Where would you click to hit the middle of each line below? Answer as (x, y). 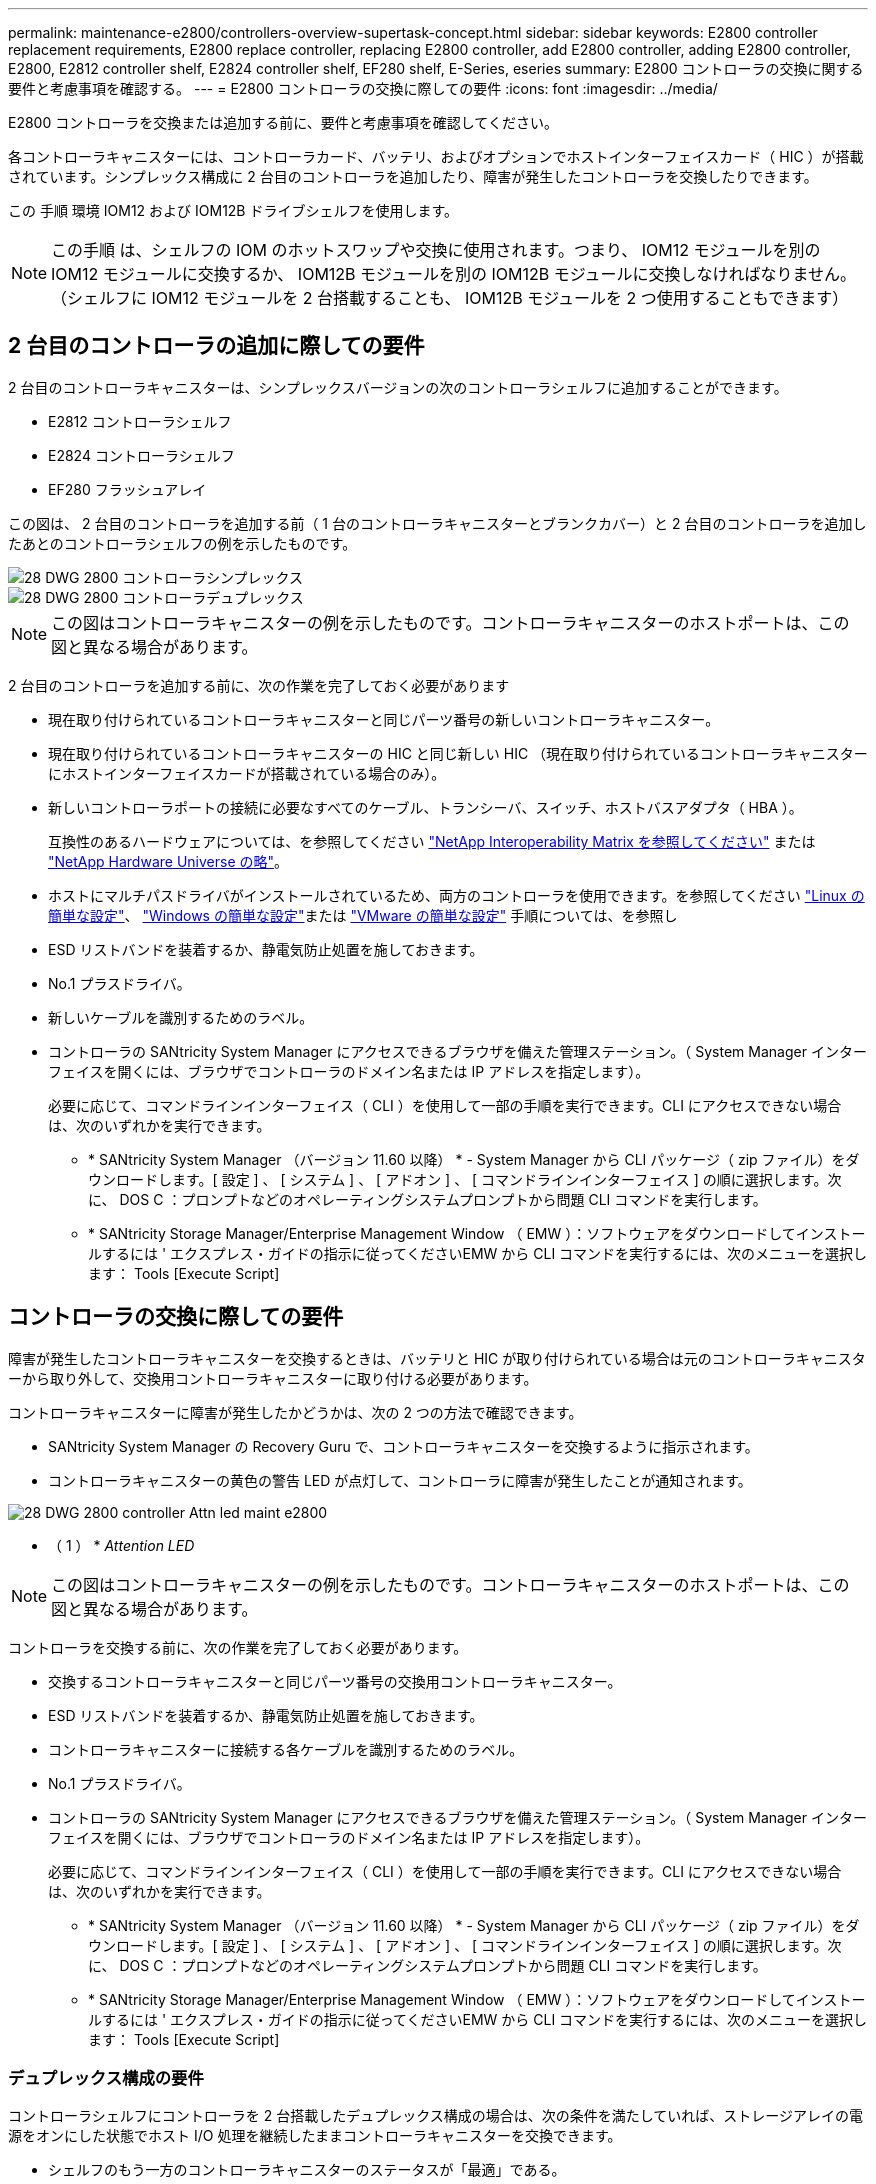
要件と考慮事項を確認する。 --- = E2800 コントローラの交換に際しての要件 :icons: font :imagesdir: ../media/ (363, 88)
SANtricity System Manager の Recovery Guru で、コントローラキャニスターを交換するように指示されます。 (403, 1446)
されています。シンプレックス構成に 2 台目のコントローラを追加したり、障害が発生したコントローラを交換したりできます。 (413, 176)
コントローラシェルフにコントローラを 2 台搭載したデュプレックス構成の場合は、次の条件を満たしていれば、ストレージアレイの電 (436, 2116)
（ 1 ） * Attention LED (121, 1545)
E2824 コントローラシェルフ (141, 455)
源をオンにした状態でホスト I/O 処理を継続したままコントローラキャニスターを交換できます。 (315, 2136)
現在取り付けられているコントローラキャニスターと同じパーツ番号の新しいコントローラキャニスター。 (384, 719)
